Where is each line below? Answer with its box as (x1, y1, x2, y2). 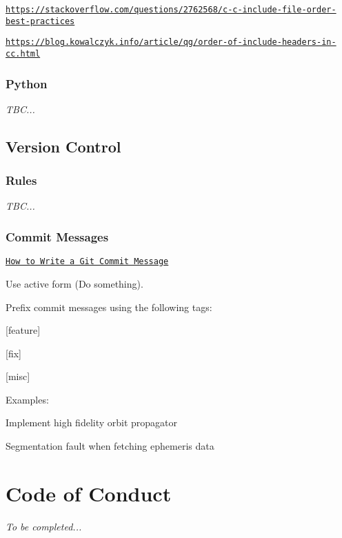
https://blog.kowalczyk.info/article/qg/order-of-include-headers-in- (6, 37, 336, 48)
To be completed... (6, 519, 82, 533)
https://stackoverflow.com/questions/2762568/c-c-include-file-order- (6, 5, 336, 14)
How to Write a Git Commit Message (6, 257, 169, 267)
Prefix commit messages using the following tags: (6, 299, 212, 314)
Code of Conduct (6, 479, 172, 507)
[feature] (6, 323, 41, 337)
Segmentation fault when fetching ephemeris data (6, 439, 214, 453)
